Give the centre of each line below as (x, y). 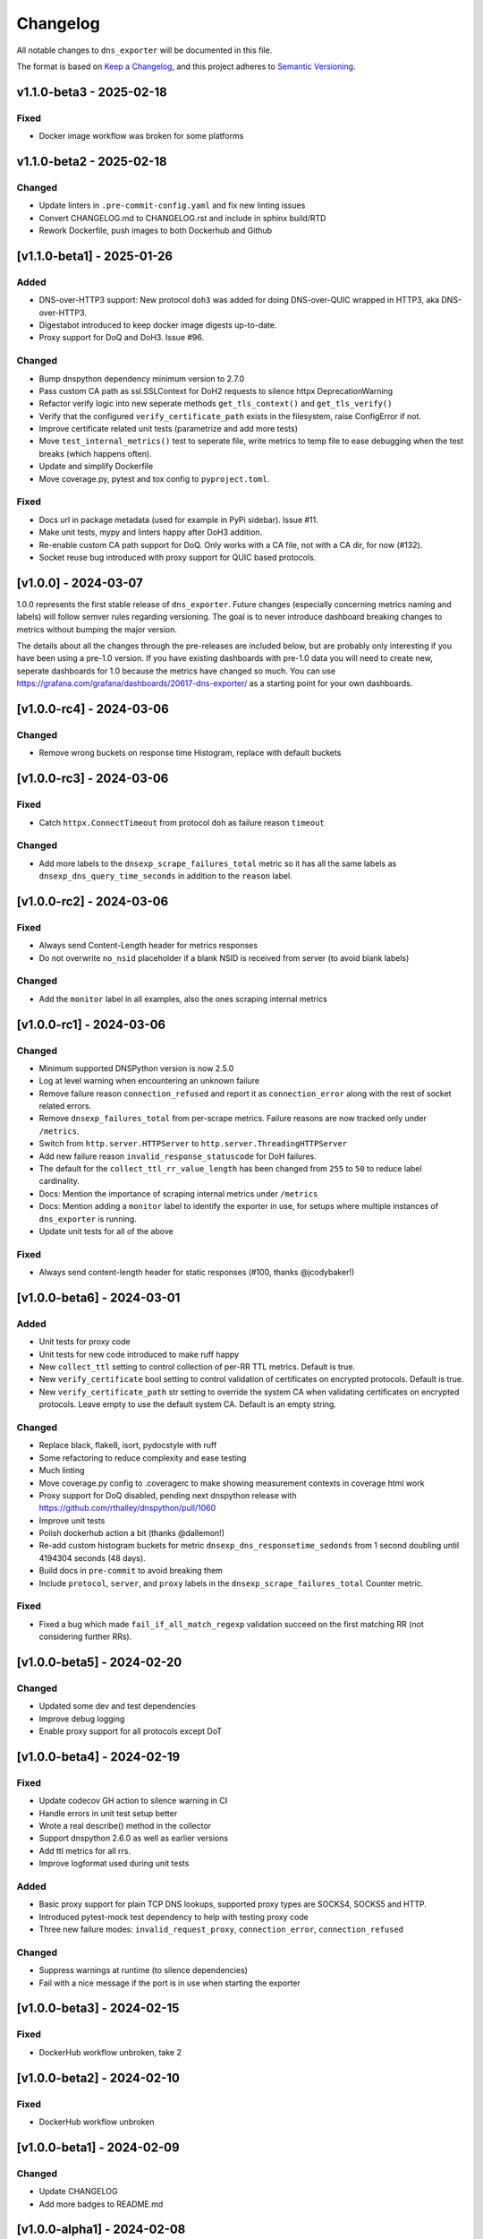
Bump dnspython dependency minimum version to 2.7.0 (142, 378)
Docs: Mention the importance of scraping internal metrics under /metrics (178, 1193)
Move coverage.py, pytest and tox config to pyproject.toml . (154, 478)
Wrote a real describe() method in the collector (125, 1826)
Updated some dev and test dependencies (117, 1706)
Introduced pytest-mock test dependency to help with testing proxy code (174, 1917)
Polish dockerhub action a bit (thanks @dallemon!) (132, 1533)
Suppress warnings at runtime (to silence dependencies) (143, 1970)
